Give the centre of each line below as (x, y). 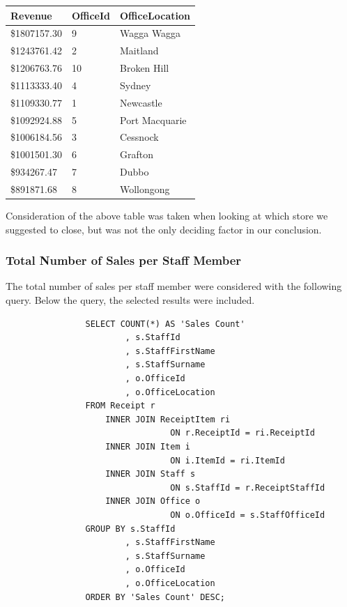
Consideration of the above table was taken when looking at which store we (167, 216)
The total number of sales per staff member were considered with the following (174, 286)
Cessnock (139, 137)
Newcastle (141, 102)
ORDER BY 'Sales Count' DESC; (155, 597)
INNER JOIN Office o (153, 501)
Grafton (137, 154)
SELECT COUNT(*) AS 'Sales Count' (165, 324)
